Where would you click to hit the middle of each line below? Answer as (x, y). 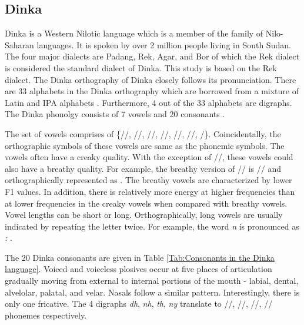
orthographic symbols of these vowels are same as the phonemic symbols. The (145, 145)
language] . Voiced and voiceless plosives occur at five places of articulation (138, 269)
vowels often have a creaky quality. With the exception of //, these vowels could (149, 157)
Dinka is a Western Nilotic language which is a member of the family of (134, 33)
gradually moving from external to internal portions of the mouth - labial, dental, (152, 281)
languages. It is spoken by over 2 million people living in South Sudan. (164, 44)
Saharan (19, 44)
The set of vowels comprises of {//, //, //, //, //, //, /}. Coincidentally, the (143, 133)
